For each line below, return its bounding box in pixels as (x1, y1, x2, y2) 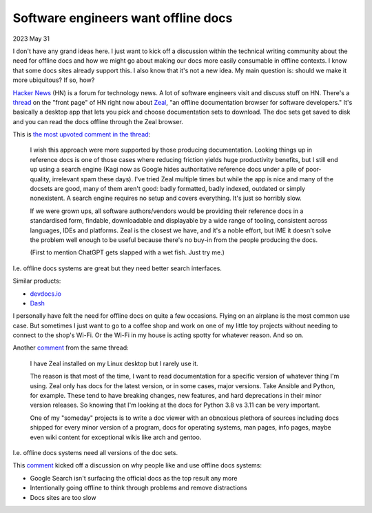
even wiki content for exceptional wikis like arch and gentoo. (30, 433, 202, 441)
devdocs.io (30, 290, 62, 298)
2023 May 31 (12, 34, 50, 43)
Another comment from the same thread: (12, 343, 129, 352)
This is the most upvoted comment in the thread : (12, 130, 151, 139)
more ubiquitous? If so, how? (12, 76, 95, 84)
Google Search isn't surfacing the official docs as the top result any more (30, 474, 238, 482)
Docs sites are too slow (30, 493, 96, 501)
